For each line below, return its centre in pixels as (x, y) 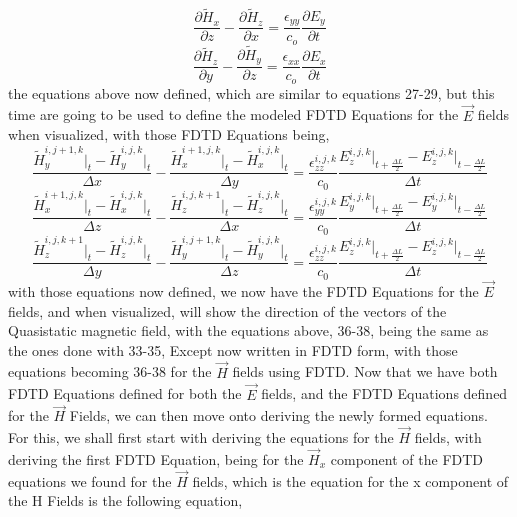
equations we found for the (90, 480)
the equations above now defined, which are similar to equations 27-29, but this (251, 92)
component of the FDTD (407, 458)
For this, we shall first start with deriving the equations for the (201, 437)
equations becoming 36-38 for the (110, 371)
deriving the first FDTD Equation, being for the (156, 458)
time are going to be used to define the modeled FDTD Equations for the (233, 114)
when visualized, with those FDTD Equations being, (169, 134)
